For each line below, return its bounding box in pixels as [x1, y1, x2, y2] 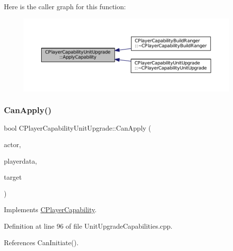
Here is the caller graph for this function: [4, 1, 126, 11]
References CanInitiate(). [4, 237, 79, 247]
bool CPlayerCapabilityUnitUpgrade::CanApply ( [4, 123, 151, 133]
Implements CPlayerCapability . [4, 204, 97, 215]
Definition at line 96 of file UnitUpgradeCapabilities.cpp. [4, 220, 173, 231]
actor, [4, 139, 21, 150]
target [4, 172, 22, 182]
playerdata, [4, 155, 37, 166]
